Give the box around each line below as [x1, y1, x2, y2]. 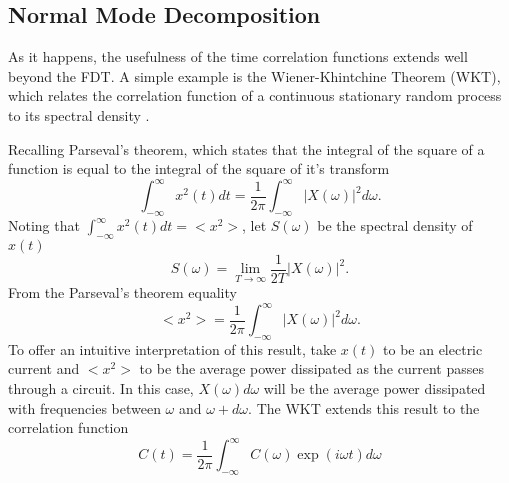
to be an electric [383, 338, 483, 359]
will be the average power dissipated [263, 378, 486, 398]
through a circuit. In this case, [8, 378, 194, 398]
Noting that [8, 215, 80, 236]
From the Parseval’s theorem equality [8, 281, 237, 302]
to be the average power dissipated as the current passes [139, 358, 484, 379]
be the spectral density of [317, 215, 473, 236]
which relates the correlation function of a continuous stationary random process [8, 85, 502, 106]
